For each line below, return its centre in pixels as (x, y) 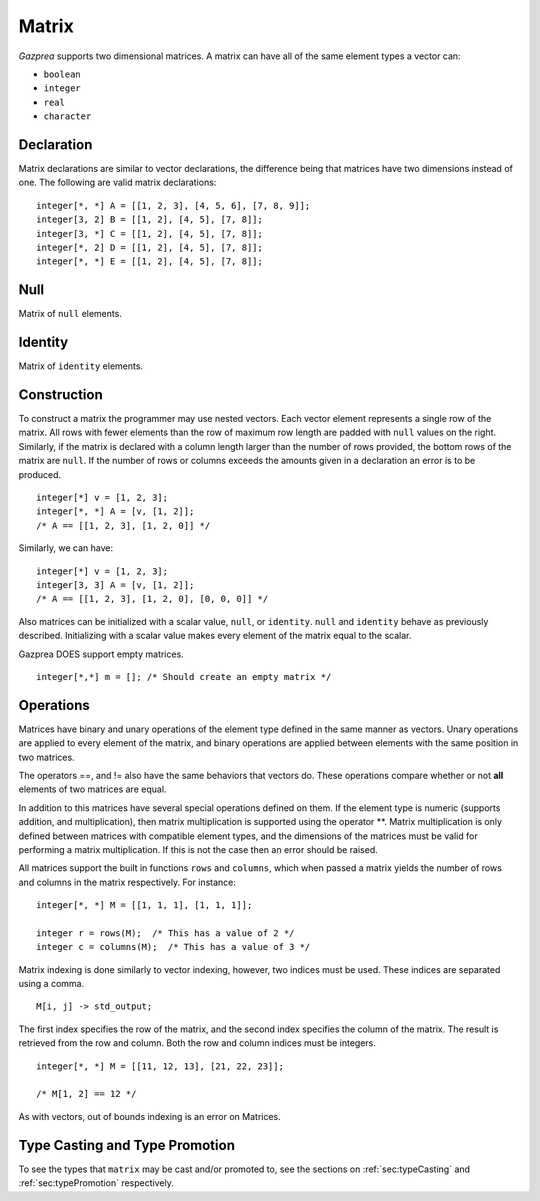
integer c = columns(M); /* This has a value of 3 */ (173, 947)
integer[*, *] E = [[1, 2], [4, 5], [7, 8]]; (150, 261)
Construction (61, 394)
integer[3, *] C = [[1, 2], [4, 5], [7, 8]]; (150, 233)
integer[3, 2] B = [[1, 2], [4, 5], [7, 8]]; (150, 219)
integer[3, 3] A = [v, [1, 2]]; (115, 584)
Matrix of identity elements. (81, 366)
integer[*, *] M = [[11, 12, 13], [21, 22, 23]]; (160, 1066)
